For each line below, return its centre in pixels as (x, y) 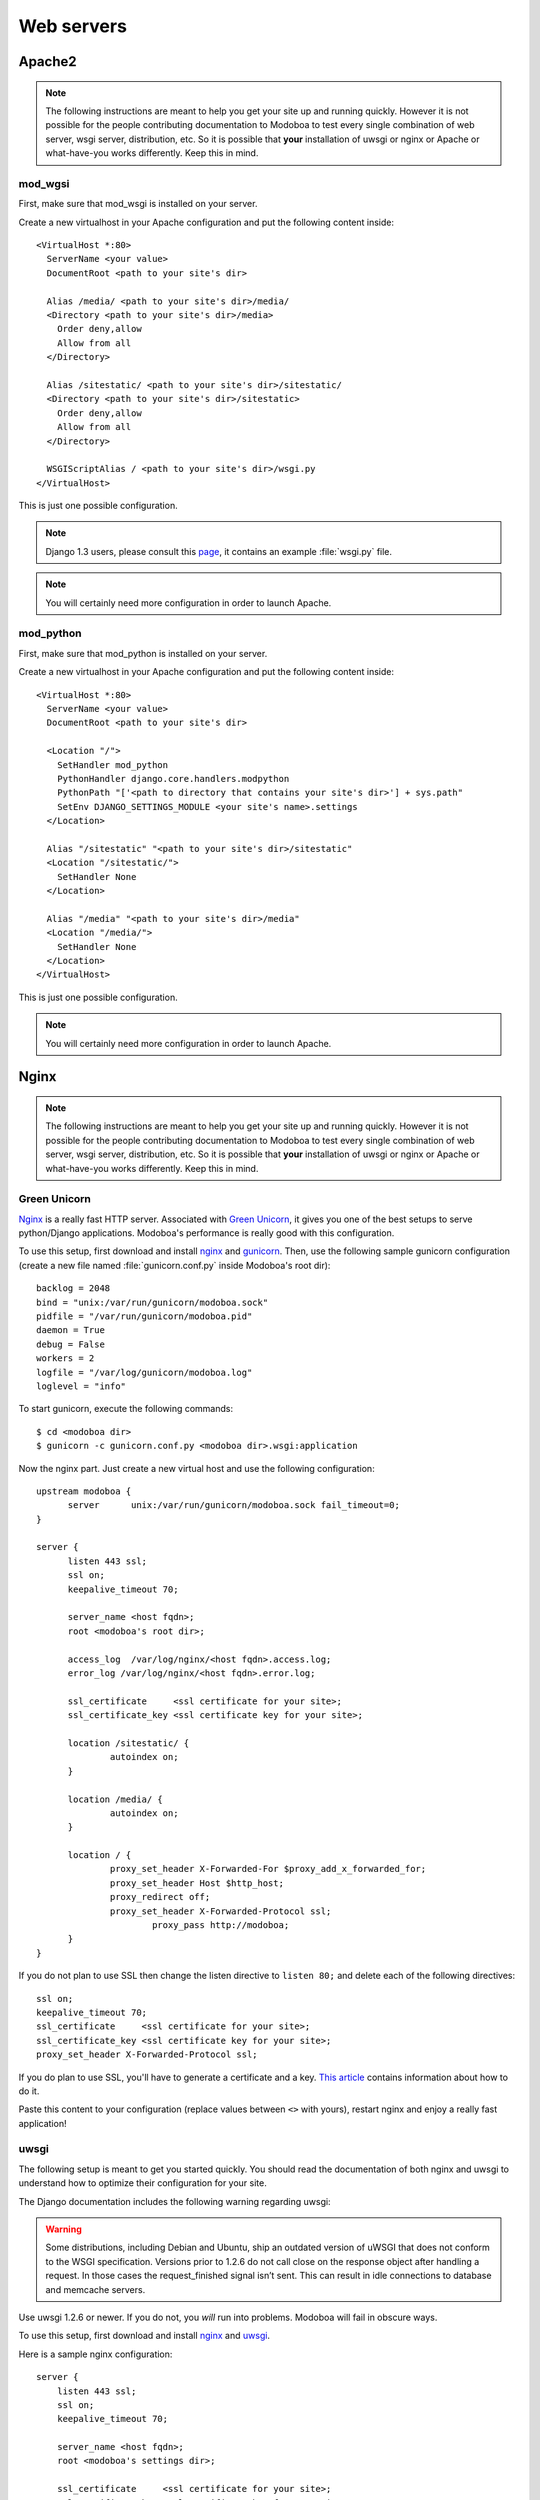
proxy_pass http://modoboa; (220, 1925)
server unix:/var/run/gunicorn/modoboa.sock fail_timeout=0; (233, 1505)
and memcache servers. (95, 2289)
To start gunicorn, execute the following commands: (126, 1409)
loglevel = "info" (81, 1386)
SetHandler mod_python (112, 764)
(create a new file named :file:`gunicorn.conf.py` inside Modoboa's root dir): (174, 1265)
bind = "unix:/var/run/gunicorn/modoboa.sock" (152, 1302)
